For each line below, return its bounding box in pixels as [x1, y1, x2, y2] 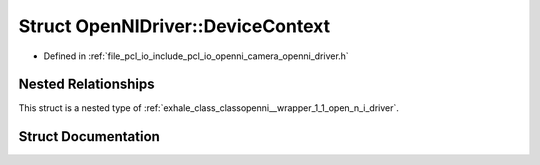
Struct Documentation [18, 128, 160, 145]
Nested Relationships [18, 76, 155, 93]
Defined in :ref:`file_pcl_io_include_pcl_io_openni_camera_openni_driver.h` [43, 50, 349, 62]
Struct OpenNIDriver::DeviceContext [18, 15, 330, 37]
